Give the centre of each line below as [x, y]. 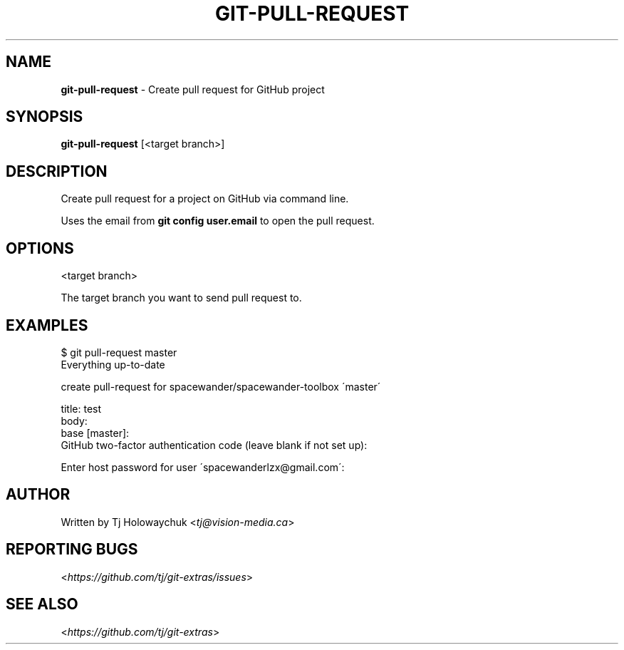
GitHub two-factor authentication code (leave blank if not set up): [214, 445]
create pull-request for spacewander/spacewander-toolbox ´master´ [221, 386]
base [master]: [95, 433]
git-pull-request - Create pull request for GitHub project [193, 89]
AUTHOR [38, 495]
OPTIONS [40, 248]
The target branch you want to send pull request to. [181, 298]
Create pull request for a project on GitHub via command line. [205, 199]
